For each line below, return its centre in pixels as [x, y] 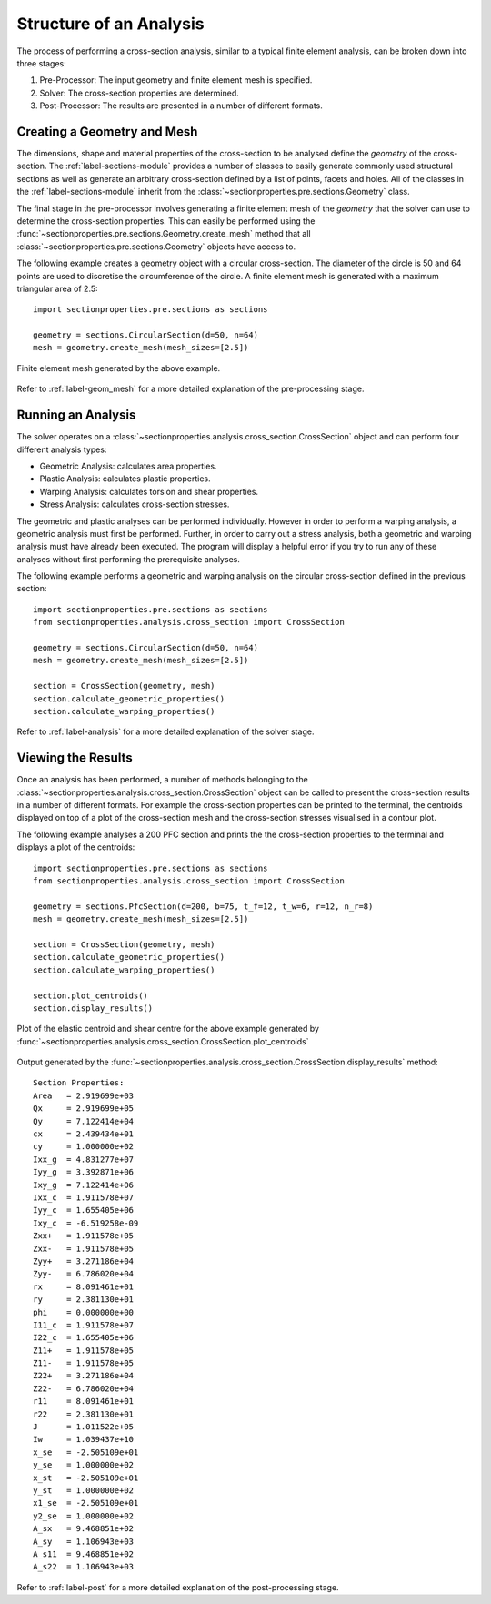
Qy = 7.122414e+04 [84, 1121]
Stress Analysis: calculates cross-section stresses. [135, 504]
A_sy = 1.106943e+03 [84, 1541]
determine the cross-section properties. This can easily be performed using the [166, 221]
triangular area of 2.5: [58, 288]
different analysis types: [62, 449]
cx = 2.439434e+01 [84, 1134]
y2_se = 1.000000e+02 [84, 1516]
